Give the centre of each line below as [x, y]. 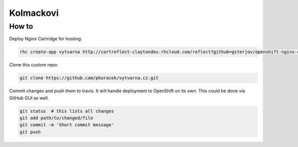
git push [30, 132]
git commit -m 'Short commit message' [67, 125]
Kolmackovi [34, 13]
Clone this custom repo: [34, 65]
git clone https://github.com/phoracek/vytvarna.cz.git [89, 78]
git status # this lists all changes [67, 111]
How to [21, 26]
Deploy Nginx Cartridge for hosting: [46, 39]
